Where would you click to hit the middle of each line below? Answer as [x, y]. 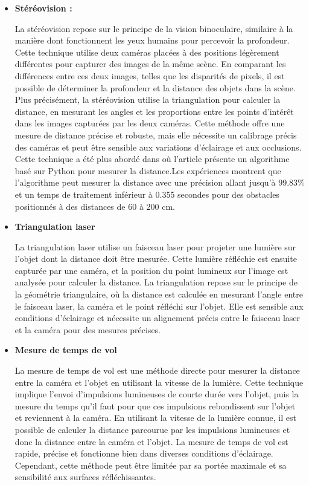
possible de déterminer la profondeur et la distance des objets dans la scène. [155, 87]
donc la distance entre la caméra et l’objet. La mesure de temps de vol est [151, 441]
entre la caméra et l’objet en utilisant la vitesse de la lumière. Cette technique [159, 382]
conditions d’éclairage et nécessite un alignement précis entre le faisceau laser [158, 318]
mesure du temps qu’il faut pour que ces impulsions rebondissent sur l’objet [155, 405]
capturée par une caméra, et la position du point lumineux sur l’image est [151, 270]
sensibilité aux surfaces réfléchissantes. [85, 477]
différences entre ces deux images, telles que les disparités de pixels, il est [150, 75]
